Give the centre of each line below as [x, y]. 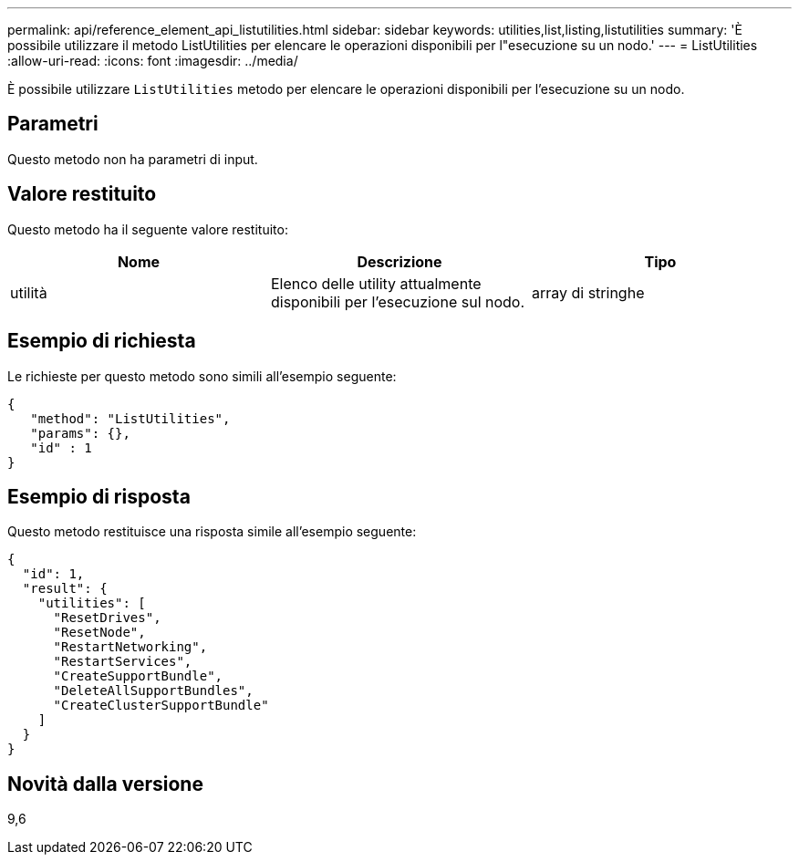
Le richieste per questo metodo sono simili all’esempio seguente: [202, 376]
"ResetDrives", [107, 618]
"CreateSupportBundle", [138, 676]
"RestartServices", [123, 662]
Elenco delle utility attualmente [376, 283]
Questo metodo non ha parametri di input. [133, 159]
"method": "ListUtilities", [130, 418]
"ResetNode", [99, 633]
